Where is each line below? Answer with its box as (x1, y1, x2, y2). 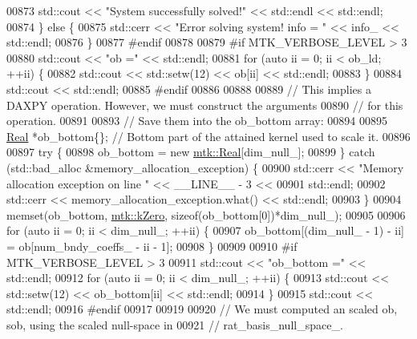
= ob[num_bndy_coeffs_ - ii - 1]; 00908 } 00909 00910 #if (6, 237, 298, 254)
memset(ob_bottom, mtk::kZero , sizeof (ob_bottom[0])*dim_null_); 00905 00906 (6, 206, 406, 223)
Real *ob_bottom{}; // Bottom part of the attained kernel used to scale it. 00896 (6, 127, 411, 144)
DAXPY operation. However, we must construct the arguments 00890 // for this (6, 96, 403, 113)
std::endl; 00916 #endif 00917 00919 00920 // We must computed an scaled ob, (6, 301, 398, 317)
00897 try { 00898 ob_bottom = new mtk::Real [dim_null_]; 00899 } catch (6, 143, 375, 160)
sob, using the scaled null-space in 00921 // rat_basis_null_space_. (6, 316, 343, 333)
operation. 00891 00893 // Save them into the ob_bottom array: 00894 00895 (6, 112, 387, 129)
